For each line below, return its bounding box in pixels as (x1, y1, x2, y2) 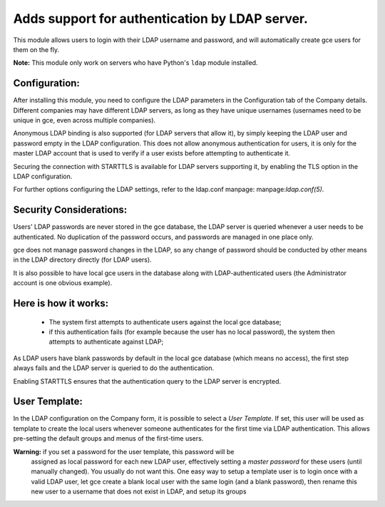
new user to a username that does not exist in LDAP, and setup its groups (31, 487, 247, 496)
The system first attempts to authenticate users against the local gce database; (48, 317, 282, 326)
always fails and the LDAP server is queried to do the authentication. (13, 364, 215, 372)
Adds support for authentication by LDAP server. (13, 11, 308, 26)
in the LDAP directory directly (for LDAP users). (13, 255, 153, 264)
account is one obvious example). (13, 279, 113, 287)
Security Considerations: (13, 204, 128, 216)
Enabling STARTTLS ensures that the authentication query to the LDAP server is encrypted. (13, 377, 282, 385)
